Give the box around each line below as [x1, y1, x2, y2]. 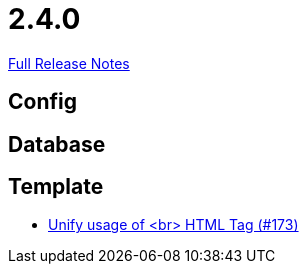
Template [8, 174, 104, 200]
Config [8, 89, 77, 115]
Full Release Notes [8, 54, 130, 72]
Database [8, 131, 106, 157]
